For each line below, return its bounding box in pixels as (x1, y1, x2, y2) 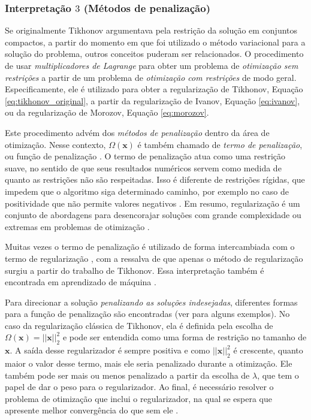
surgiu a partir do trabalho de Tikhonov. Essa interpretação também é (5, 264, 264, 276)
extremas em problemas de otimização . (5, 220, 150, 232)
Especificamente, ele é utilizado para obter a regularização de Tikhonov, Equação (5, 83, 303, 95)
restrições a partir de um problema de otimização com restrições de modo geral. (5, 71, 297, 83)
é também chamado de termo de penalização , (137, 138, 303, 150)
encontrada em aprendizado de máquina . (5, 276, 156, 288)
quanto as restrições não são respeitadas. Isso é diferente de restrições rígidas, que (5, 173, 305, 186)
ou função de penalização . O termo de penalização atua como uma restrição (5, 150, 286, 162)
